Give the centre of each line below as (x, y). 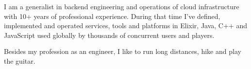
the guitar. (20, 60)
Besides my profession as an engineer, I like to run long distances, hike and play (123, 51)
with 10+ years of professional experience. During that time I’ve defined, (112, 16)
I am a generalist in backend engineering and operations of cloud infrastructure (122, 6)
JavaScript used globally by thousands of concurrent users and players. (109, 35)
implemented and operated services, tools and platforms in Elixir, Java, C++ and (125, 26)
